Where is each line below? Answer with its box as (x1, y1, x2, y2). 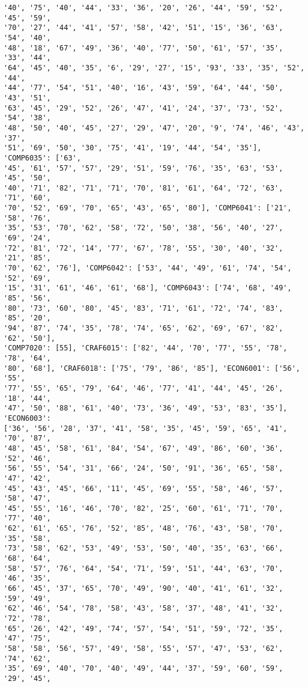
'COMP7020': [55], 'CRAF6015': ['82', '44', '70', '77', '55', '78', (4, 344, 288, 353)
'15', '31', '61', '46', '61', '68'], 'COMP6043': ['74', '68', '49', (4, 284, 292, 293)
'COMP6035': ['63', (4, 153, 81, 162)
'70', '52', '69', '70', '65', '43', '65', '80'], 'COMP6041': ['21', (4, 204, 292, 213)
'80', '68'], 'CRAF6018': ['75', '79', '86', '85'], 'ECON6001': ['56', (4, 364, 300, 373)
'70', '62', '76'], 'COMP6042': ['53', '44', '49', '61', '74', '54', (4, 264, 292, 273)
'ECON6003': (4, 414, 51, 423)
